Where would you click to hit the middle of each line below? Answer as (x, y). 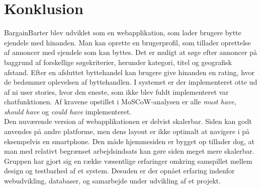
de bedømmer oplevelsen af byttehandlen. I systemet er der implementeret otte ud (131, 82)
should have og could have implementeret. (68, 111)
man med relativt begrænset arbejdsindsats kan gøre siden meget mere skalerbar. (129, 151)
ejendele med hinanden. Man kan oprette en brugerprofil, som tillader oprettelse (127, 42)
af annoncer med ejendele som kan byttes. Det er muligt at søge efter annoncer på (130, 52)
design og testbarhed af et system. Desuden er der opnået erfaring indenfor (119, 171)
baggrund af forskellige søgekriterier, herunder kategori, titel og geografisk (118, 62)
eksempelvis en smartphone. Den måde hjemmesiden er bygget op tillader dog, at (129, 141)
